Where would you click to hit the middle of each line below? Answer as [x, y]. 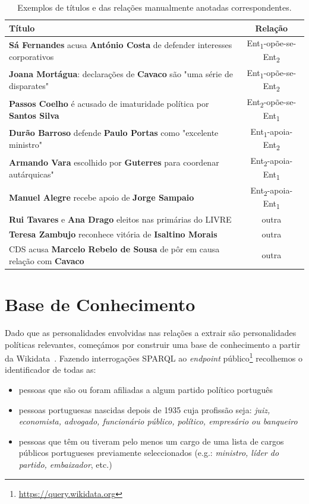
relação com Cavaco [47, 260]
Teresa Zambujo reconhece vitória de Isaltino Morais [113, 234]
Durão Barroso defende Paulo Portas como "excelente [114, 133]
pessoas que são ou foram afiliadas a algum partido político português [146, 389]
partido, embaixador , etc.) [65, 464]
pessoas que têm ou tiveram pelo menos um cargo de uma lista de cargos [151, 441]
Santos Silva [34, 115]
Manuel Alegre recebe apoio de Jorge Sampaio [102, 197]
